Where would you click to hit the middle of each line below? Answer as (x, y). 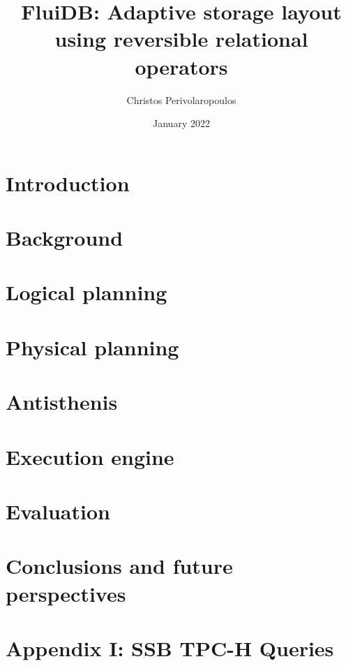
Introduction (68, 183)
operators (181, 66)
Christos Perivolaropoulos (181, 99)
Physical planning (92, 347)
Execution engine (90, 456)
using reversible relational (181, 39)
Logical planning (86, 292)
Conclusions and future (119, 566)
